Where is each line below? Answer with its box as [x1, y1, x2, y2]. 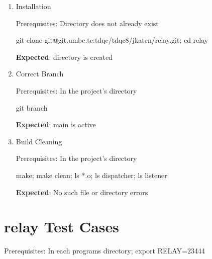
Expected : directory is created [16, 51, 113, 62]
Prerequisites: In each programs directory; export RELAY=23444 [4, 245, 205, 256]
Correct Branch [16, 68, 64, 79]
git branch [16, 102, 48, 113]
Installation [16, 1, 51, 11]
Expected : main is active [16, 119, 96, 130]
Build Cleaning [16, 136, 62, 146]
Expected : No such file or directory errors [16, 187, 148, 197]
